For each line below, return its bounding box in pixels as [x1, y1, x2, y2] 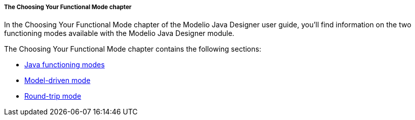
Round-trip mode [24, 92, 82, 101]
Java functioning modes [24, 60, 105, 69]
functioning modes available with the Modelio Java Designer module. [4, 29, 235, 38]
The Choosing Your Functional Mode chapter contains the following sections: [4, 45, 261, 54]
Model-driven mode [24, 76, 91, 85]
